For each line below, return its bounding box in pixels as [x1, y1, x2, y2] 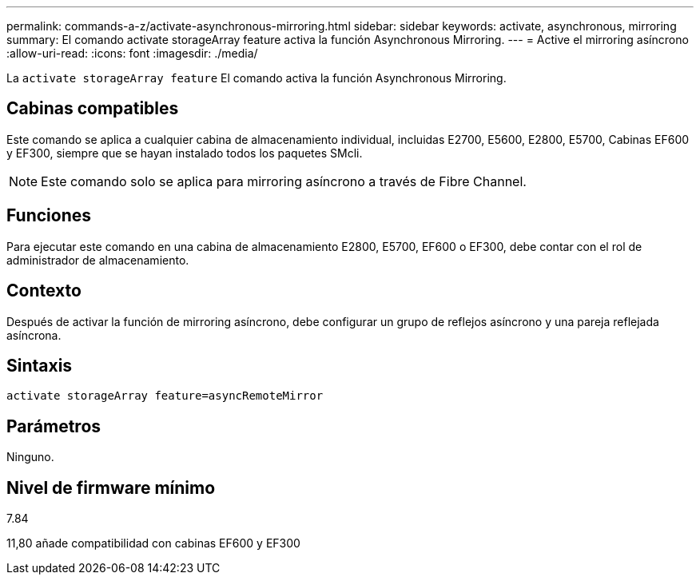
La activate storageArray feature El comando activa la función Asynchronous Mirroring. [6, 71, 507, 85]
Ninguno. [6, 450, 54, 464]
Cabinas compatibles [6, 98, 179, 119]
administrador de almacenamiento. [6, 253, 189, 267]
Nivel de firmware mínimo [6, 477, 216, 498]
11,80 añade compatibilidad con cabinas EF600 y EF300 [6, 536, 300, 551]
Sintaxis [6, 355, 73, 376]
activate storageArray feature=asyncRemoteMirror [6, 389, 324, 403]
